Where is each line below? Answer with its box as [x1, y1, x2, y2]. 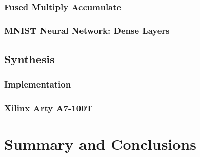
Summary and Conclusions [4, 133, 196, 154]
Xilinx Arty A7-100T [4, 101, 93, 114]
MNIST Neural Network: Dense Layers [4, 24, 170, 37]
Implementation [4, 78, 71, 91]
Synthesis [4, 51, 55, 67]
